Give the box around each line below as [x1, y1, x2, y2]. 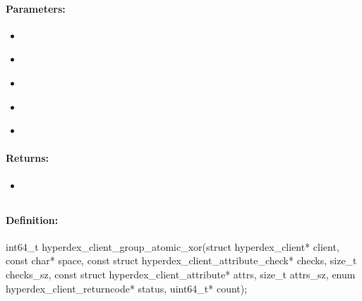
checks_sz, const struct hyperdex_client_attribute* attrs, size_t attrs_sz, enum [6, 266, 356, 281]
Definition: [6, 212, 59, 227]
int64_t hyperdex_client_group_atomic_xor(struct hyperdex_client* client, [6, 239, 339, 254]
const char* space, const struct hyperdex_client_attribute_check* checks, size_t [6, 253, 357, 268]
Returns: [6, 150, 49, 165]
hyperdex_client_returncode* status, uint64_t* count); [6, 281, 248, 295]
